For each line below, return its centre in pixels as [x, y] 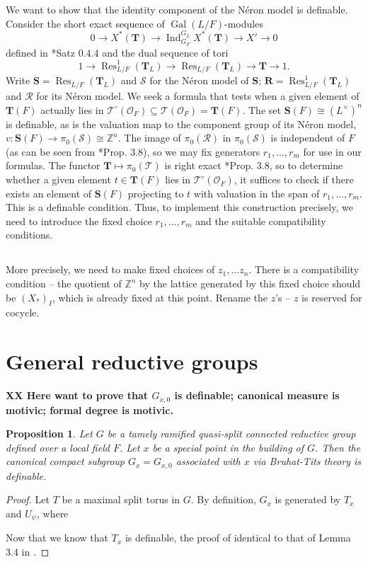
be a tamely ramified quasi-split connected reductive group [231, 434]
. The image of [149, 138]
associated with [208, 461]
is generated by [308, 499]
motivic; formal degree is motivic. [90, 409]
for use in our [332, 151]
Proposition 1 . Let [49, 434]
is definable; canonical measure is [257, 395]
